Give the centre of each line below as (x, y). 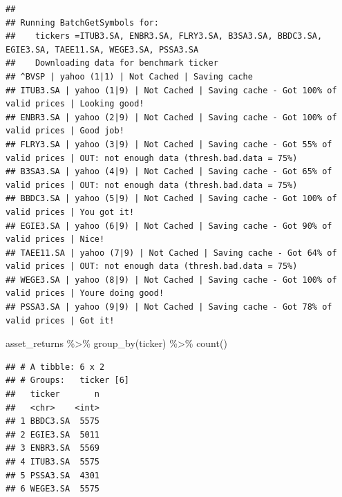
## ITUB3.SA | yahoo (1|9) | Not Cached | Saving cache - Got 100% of (171, 90)
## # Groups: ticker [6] (67, 381)
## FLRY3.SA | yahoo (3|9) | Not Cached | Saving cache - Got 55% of (169, 144)
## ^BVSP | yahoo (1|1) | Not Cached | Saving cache (129, 76)
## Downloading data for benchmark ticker (112, 63)
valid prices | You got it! (70, 212)
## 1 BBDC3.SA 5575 (53, 421)
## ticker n (53, 394)
